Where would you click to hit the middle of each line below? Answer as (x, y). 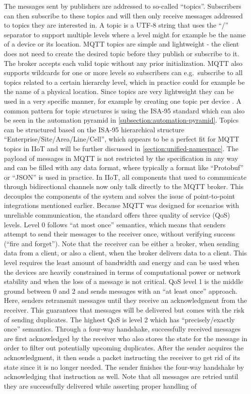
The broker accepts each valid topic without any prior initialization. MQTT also (123, 63)
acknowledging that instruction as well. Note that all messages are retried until (121, 376)
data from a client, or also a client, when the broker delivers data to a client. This (125, 253)
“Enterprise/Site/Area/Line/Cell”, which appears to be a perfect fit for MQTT (122, 139)
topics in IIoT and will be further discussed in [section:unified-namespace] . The (121, 148)
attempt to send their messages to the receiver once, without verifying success (119, 234)
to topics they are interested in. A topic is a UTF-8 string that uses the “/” (116, 25)
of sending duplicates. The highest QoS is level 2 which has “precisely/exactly (119, 319)
